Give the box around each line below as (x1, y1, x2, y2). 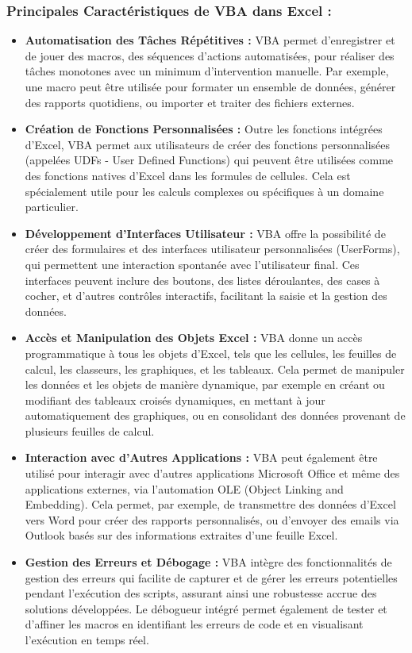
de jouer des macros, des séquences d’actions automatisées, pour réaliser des (25, 47, 395, 63)
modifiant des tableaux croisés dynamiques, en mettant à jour (25, 391, 325, 408)
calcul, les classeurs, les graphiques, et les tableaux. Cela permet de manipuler (25, 360, 405, 377)
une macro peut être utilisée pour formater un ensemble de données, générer (25, 79, 396, 94)
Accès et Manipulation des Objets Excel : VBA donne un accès (25, 329, 363, 346)
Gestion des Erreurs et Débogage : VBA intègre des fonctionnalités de (25, 554, 392, 570)
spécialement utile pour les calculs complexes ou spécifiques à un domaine (25, 182, 384, 199)
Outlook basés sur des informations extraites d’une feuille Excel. (25, 527, 338, 544)
